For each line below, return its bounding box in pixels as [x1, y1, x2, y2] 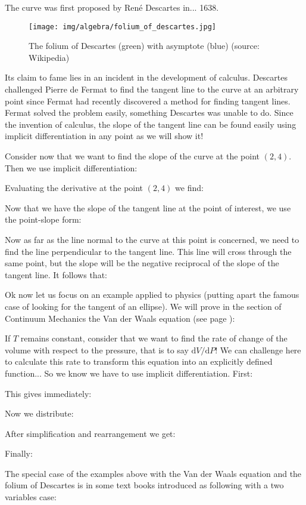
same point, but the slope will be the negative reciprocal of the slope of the [5, 257, 279, 269]
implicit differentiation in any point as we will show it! [5, 130, 204, 142]
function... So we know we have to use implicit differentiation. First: [5, 367, 253, 379]
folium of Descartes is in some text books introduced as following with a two [5, 479, 284, 491]
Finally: [5, 447, 33, 460]
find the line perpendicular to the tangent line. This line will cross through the [5, 245, 292, 257]
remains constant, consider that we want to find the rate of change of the [20, 332, 288, 344]
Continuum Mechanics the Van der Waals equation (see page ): [5, 312, 235, 324]
